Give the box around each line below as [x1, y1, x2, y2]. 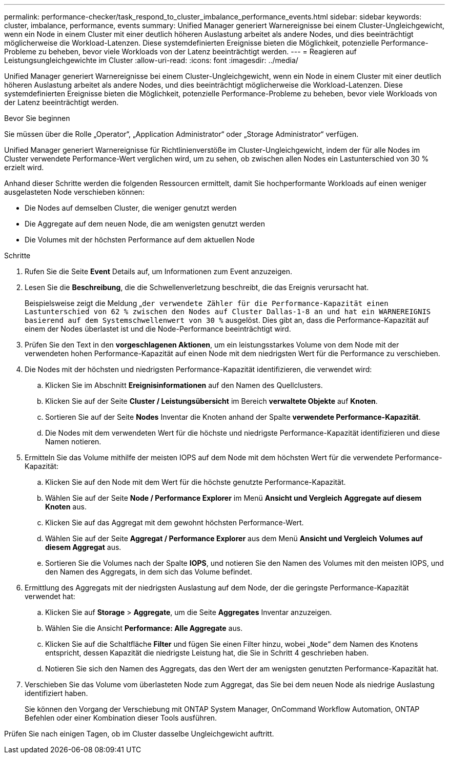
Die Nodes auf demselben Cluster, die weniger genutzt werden [25, 203, 237, 212]
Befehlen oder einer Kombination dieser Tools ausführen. [25, 713, 217, 722]
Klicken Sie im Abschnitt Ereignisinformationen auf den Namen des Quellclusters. [45, 381, 323, 390]
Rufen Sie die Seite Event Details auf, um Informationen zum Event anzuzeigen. [25, 267, 292, 276]
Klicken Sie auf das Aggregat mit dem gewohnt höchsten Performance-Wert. [45, 518, 304, 527]
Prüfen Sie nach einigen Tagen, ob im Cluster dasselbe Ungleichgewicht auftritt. [4, 729, 274, 738]
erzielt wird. [4, 163, 44, 172]
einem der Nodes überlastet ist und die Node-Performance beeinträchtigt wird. [25, 324, 291, 333]
